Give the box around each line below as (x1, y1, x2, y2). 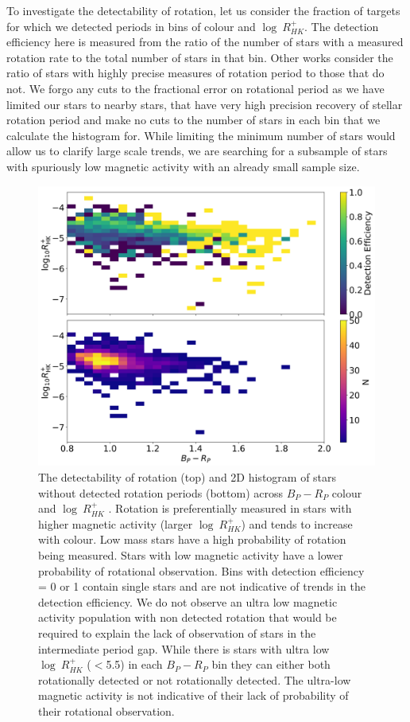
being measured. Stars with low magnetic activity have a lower (38, 547, 343, 564)
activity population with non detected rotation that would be (38, 609, 337, 626)
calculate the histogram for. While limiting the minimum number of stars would (6, 127, 396, 143)
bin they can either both (211, 656, 331, 673)
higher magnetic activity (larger (38, 515, 193, 532)
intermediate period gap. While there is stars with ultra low (38, 640, 330, 657)
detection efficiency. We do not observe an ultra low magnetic (38, 593, 338, 610)
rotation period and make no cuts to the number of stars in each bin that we (6, 111, 381, 128)
